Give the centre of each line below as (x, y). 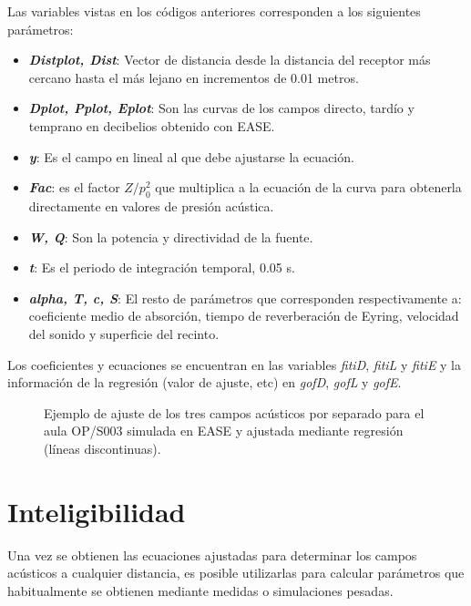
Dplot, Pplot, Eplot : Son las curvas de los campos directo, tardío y (221, 108)
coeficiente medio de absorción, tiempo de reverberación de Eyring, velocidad (244, 316)
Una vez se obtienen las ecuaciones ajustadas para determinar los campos (212, 555)
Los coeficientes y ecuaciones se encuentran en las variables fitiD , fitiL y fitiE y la (235, 364)
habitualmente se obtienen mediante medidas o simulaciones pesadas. (200, 590)
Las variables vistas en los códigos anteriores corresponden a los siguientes (214, 11)
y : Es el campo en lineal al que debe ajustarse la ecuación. (191, 156)
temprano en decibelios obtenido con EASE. (152, 125)
